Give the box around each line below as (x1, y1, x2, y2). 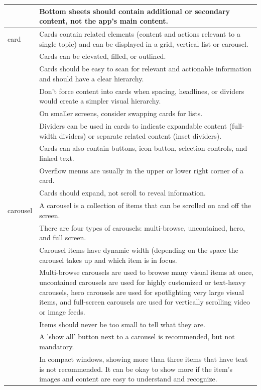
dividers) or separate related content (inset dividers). (59, 130, 222, 141)
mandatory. (39, 341, 74, 352)
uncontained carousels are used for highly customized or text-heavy (39, 277, 246, 287)
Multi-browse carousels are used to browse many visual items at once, (39, 267, 253, 277)
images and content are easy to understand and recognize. (39, 373, 217, 384)
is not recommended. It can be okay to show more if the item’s (39, 363, 232, 374)
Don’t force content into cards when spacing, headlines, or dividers (39, 85, 244, 96)
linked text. (39, 152, 74, 163)
